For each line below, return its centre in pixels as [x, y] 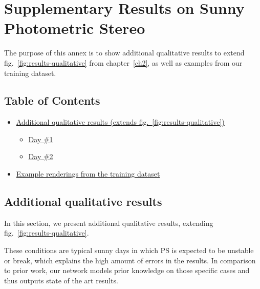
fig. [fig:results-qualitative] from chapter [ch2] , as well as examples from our [123, 62]
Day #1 [41, 139]
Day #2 [41, 156]
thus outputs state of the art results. [61, 280]
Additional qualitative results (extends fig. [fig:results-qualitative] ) [120, 122]
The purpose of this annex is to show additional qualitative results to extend [124, 53]
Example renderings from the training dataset [88, 174]
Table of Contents [52, 100]
